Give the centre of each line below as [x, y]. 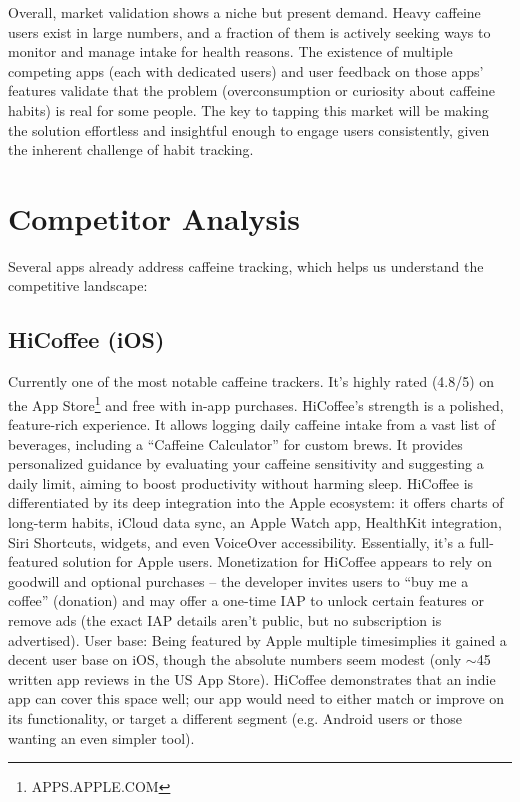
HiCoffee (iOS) [86, 339]
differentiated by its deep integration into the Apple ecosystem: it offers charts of [256, 502]
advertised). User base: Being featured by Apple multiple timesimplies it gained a [257, 639]
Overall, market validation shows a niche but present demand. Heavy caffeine [244, 12]
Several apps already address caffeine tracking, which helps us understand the [246, 265]
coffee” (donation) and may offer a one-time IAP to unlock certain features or [246, 600]
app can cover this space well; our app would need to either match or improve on [256, 698]
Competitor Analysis [154, 217]
